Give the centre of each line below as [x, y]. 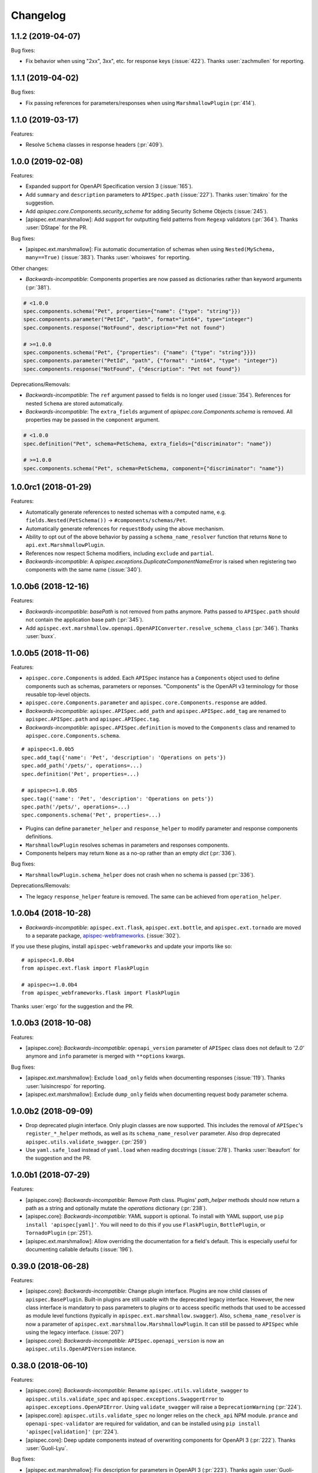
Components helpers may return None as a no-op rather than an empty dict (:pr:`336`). [131, 853]
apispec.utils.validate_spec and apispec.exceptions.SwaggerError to [125, 1399]
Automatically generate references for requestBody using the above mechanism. [125, 529]
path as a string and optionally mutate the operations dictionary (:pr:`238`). [116, 1208]
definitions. [39, 837]
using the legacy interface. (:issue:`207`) [74, 1332]
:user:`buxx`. [41, 636]
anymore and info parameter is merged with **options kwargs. [105, 1056]
